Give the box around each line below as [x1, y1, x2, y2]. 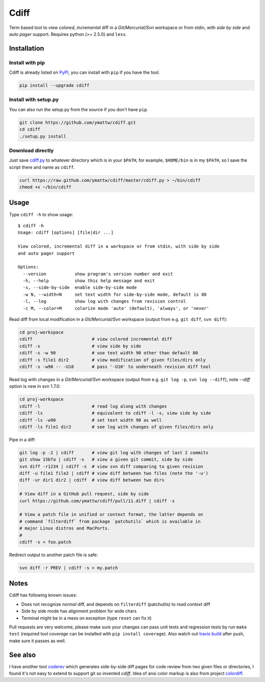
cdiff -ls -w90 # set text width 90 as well [19, 417, 162, 423]
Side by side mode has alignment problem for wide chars [21, 608, 137, 614]
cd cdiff [19, 127, 41, 132]
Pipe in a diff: [9, 436, 36, 442]
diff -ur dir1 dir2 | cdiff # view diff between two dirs [19, 477, 164, 483]
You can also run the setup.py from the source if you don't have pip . [9, 106, 148, 113]
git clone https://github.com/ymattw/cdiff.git [19, 119, 136, 125]
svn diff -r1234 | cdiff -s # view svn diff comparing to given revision [19, 463, 204, 469]
